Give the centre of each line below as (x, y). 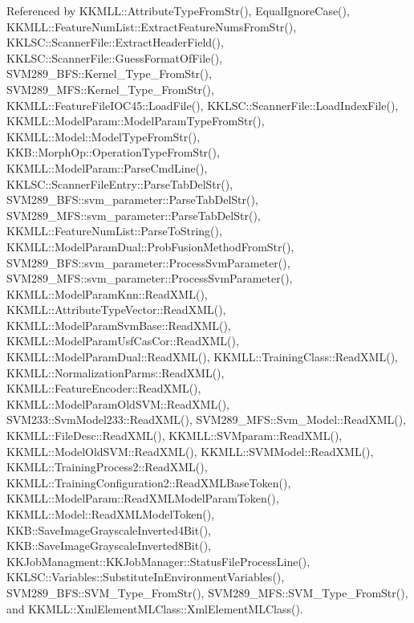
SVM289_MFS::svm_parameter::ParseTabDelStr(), (134, 215)
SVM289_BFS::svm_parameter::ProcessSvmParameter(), (148, 262)
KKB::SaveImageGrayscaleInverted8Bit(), (109, 546)
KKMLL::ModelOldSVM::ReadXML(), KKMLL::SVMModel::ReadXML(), (190, 451)
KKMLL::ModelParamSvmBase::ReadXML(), (119, 325)
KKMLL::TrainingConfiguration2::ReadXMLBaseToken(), (149, 482)
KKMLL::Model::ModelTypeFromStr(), (103, 136)
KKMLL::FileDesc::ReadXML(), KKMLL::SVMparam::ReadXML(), (175, 436)
